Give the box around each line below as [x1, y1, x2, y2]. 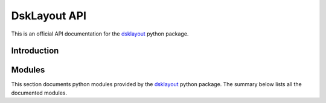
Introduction [11, 46, 59, 56]
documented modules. [11, 89, 68, 96]
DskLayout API [11, 9, 87, 22]
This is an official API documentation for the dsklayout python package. [11, 30, 189, 37]
